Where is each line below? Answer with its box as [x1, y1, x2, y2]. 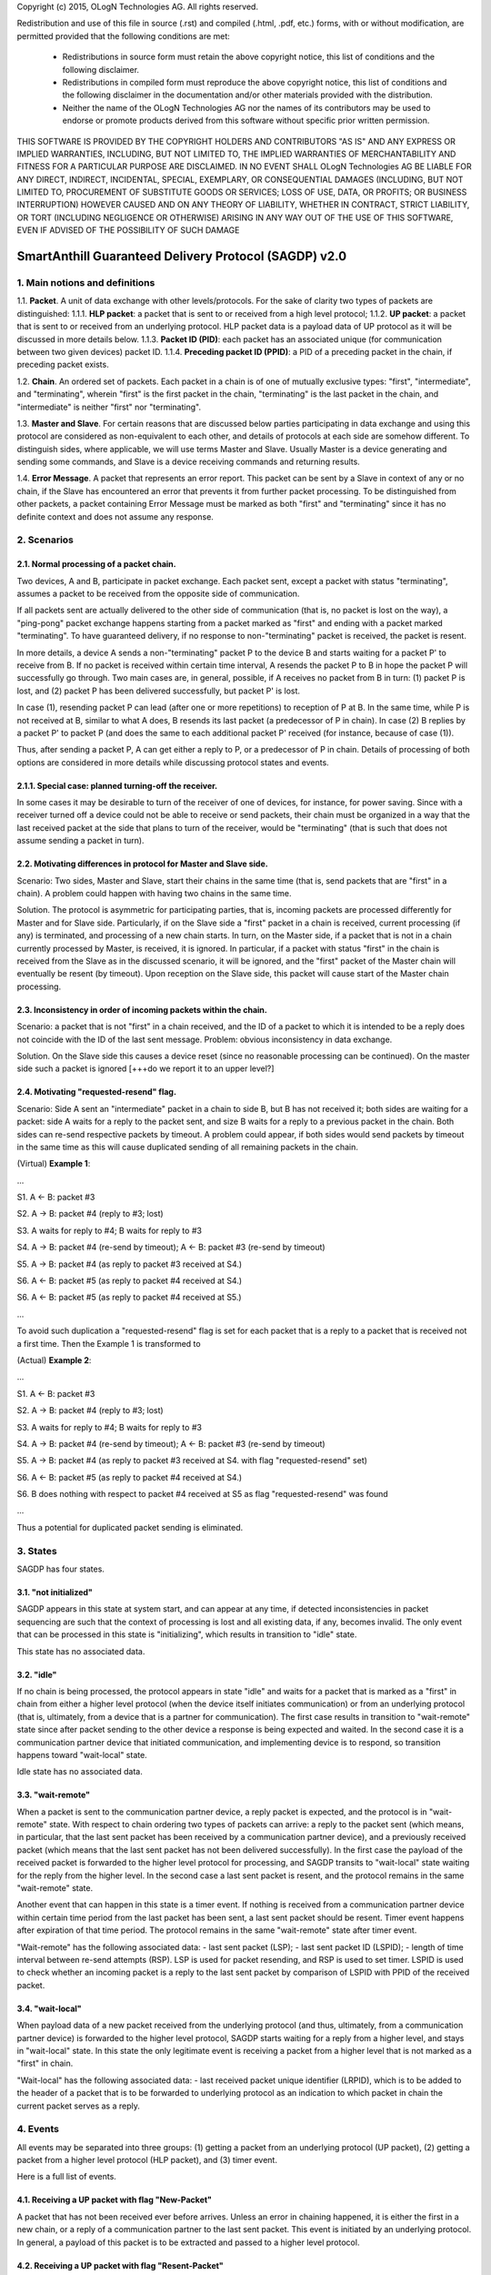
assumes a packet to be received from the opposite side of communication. [16, 588, 300, 599]
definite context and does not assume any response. [16, 511, 214, 522]
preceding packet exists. [16, 359, 109, 370]
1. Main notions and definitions [16, 277, 155, 289]
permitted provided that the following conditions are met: [16, 30, 231, 41]
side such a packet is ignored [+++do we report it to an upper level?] [16, 1063, 275, 1074]
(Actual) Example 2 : [16, 1354, 92, 1365]
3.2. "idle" [16, 1669, 57, 1680]
